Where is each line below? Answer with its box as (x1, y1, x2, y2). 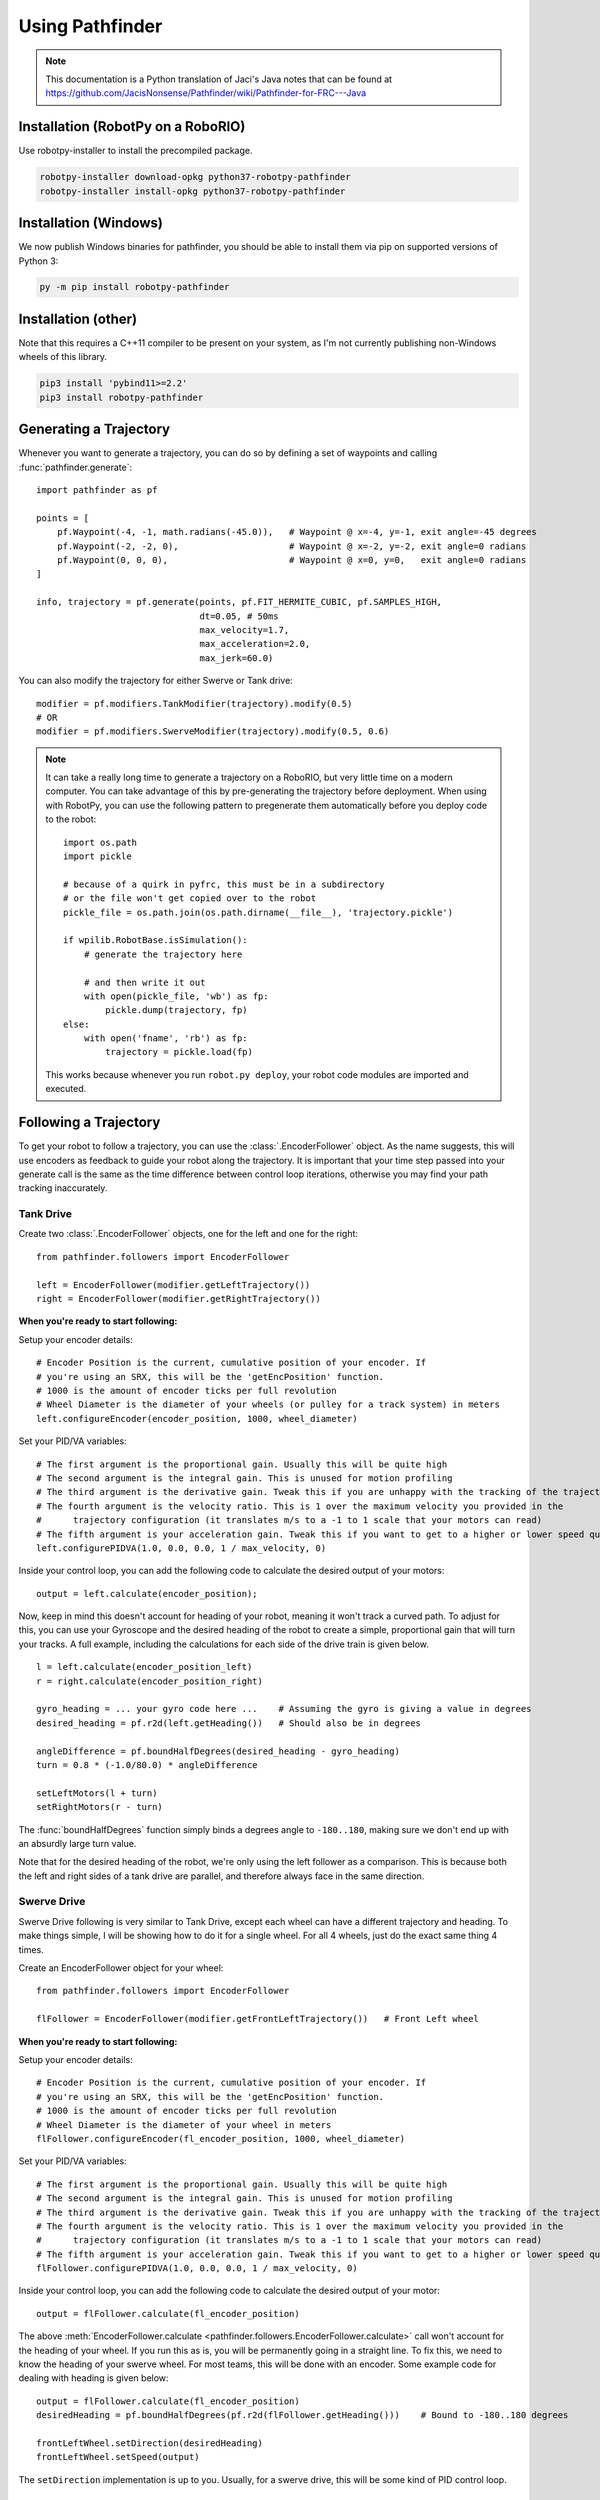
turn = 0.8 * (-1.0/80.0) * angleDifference (36, 1759, 259, 1770)
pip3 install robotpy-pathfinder (39, 391, 204, 403)
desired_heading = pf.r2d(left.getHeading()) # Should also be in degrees (36, 1717, 422, 1729)
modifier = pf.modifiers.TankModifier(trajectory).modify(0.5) (36, 698, 353, 709)
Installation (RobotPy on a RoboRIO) (18, 118, 246, 135)
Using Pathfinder (18, 15, 163, 37)
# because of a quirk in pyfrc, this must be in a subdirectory (63, 878, 385, 890)
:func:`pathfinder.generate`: (18, 461, 133, 473)
